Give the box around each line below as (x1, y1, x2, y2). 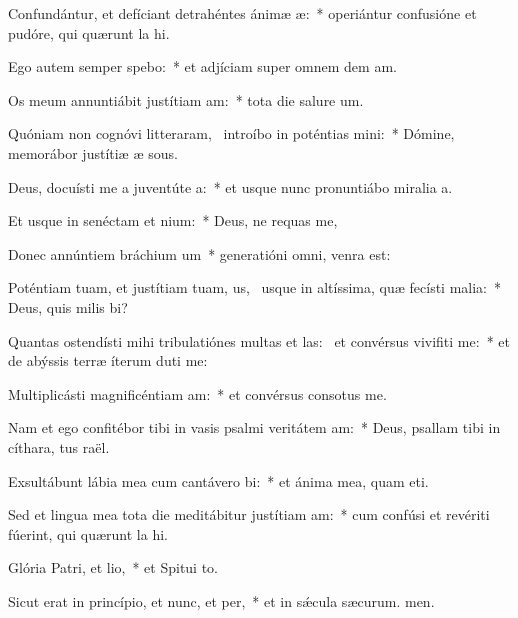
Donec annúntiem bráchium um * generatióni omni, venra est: (8, 243, 391, 264)
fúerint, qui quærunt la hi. (8, 523, 168, 544)
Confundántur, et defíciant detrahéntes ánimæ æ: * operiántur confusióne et (8, 3, 477, 23)
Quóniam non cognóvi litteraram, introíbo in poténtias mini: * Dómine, (8, 123, 455, 144)
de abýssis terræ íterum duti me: (8, 350, 208, 371)
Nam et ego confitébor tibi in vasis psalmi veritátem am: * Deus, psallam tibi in (8, 417, 501, 438)
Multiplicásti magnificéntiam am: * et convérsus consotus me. (8, 383, 387, 404)
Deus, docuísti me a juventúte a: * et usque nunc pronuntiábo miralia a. (8, 176, 453, 197)
